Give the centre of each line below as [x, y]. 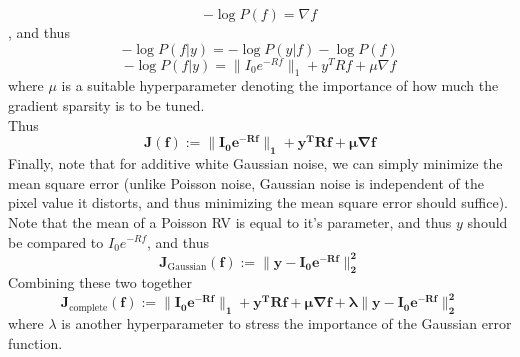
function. [35, 342]
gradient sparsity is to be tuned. [106, 105]
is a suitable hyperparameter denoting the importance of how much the [280, 85]
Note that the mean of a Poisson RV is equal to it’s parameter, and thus [230, 221]
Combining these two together [100, 282]
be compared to [56, 241]
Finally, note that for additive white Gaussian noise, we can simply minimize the [255, 163]
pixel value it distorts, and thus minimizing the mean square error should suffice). [258, 202]
